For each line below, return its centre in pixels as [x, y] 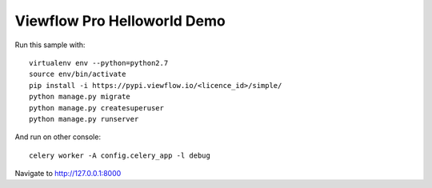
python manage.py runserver [84, 119]
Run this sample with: [50, 45]
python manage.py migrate [80, 97]
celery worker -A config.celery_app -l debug [120, 155]
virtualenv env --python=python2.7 [99, 63]
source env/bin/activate [78, 74]
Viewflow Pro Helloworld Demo [120, 21]
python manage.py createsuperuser [96, 108]
